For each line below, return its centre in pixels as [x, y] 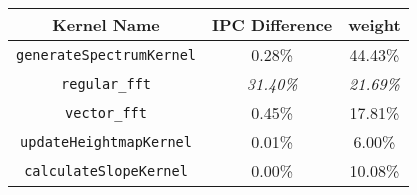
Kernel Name [106, 24]
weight [374, 24]
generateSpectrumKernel [106, 54]
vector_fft [106, 112]
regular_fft [106, 83]
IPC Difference [272, 24]
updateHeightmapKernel [106, 141]
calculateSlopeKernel [106, 170]
